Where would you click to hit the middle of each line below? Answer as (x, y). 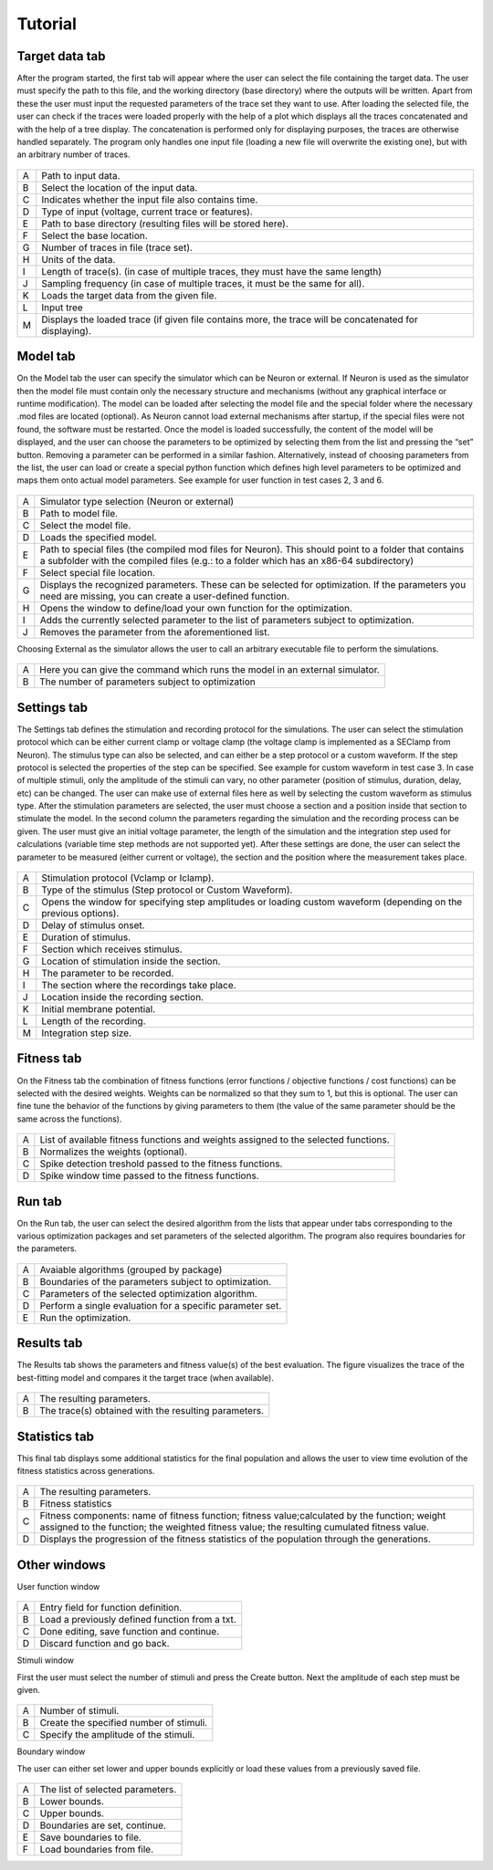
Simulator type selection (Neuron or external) (137, 501)
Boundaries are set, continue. (103, 1825)
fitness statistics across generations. (86, 1471)
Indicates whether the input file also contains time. (150, 199)
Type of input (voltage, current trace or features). (147, 212)
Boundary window (51, 1751)
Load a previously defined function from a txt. (138, 1620)
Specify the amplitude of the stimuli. (117, 1735)
